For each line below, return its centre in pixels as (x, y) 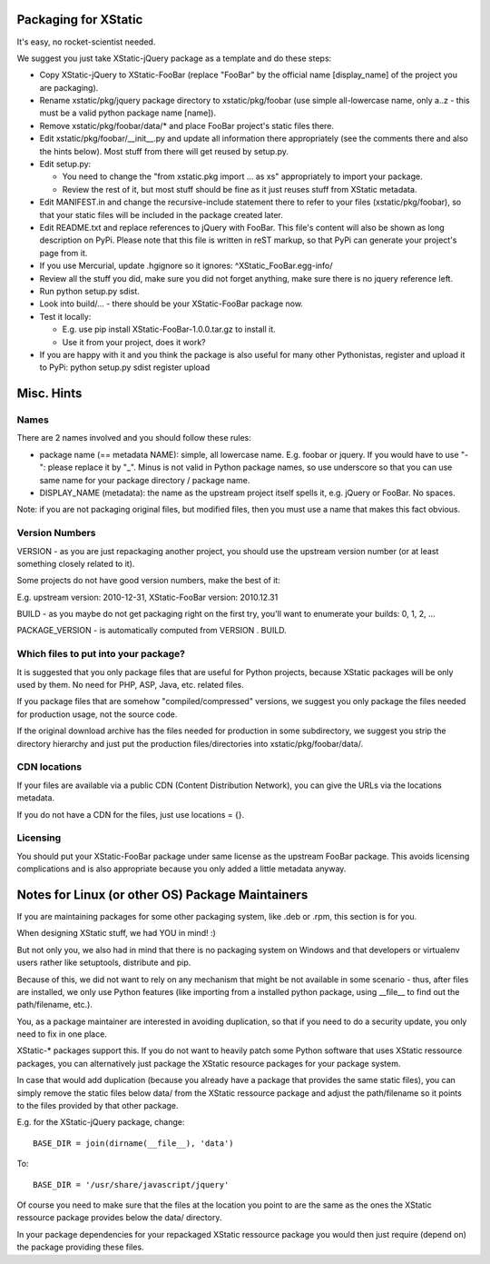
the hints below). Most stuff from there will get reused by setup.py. (164, 151)
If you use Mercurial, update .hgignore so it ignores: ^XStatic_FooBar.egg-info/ (186, 266)
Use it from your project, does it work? (134, 342)
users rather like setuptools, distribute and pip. (104, 962)
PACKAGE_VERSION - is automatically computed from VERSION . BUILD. (152, 631)
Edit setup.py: (65, 164)
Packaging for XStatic (80, 20)
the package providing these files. (80, 1247)
